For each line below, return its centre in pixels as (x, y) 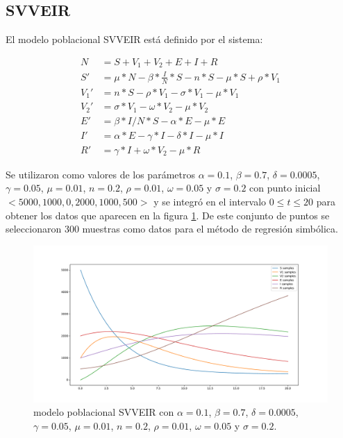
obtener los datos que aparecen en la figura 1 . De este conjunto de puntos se (168, 215)
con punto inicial (285, 188)
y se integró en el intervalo (210, 201)
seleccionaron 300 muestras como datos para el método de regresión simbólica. (172, 229)
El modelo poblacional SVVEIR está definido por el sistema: (134, 39)
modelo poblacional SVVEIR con (104, 412)
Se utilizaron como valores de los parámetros (100, 174)
